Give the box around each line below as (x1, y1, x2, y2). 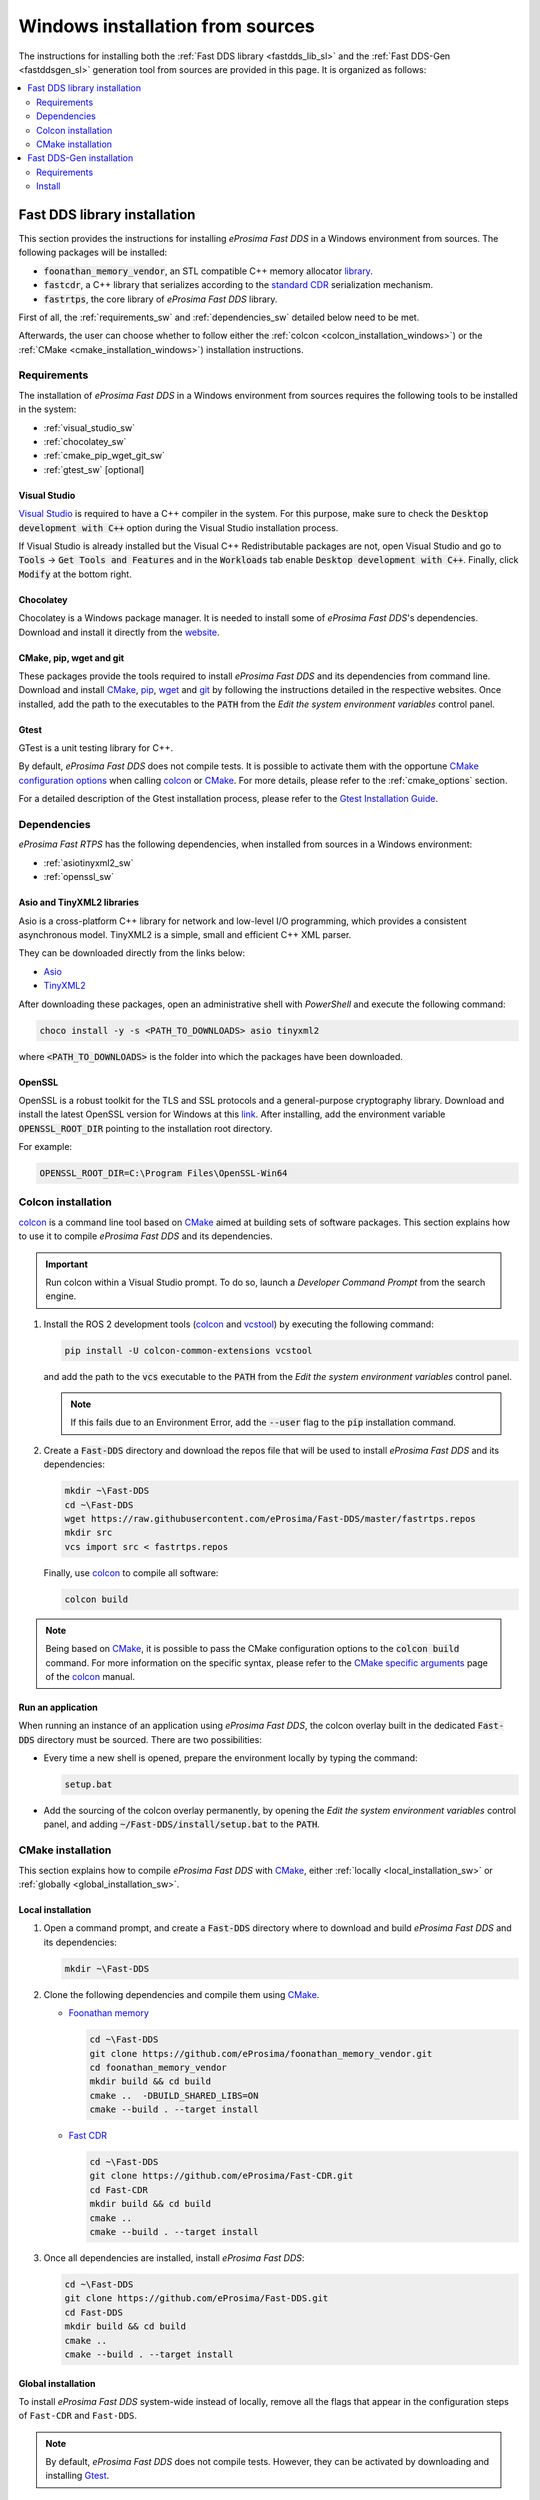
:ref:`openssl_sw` (43, 871, 115, 883)
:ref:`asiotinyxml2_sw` (43, 856, 134, 869)
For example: (18, 1141, 73, 1153)
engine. (45, 1290, 77, 1302)
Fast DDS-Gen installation (27, 152, 134, 164)
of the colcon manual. (45, 1670, 135, 1682)
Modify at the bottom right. (18, 568, 132, 580)
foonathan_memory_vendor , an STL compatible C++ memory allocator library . (43, 265, 374, 277)
